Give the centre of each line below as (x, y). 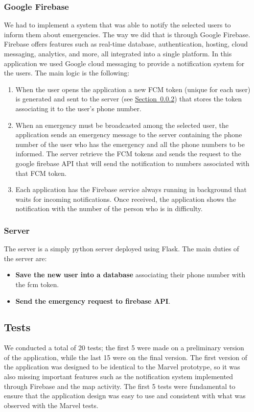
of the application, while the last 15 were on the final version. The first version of (126, 357)
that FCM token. (41, 173)
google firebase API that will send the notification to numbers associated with (132, 163)
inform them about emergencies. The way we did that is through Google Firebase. (127, 34)
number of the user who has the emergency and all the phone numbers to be (130, 144)
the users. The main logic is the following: (67, 73)
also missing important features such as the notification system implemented (119, 376)
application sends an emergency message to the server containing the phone (129, 134)
